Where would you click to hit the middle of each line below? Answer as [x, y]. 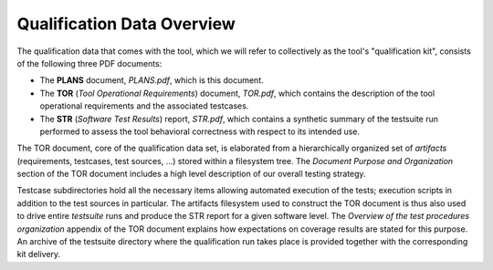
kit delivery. [39, 254]
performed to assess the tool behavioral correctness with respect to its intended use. [200, 131]
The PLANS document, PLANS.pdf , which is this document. [152, 80]
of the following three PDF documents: [89, 63]
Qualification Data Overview [126, 24]
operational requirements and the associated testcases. [144, 106]
